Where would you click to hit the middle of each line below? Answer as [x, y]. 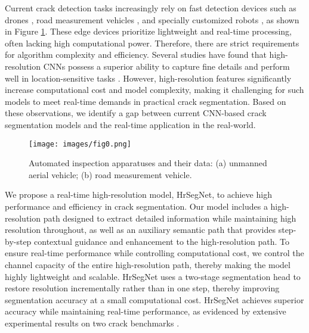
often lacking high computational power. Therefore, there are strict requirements [152, 43]
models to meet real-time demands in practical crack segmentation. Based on [146, 101]
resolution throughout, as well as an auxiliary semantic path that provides [140, 230]
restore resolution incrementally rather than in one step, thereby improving [142, 288]
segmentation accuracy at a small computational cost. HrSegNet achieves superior [154, 299]
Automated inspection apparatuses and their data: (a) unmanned [148, 163]
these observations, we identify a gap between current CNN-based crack [136, 113]
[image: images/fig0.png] [80, 144]
